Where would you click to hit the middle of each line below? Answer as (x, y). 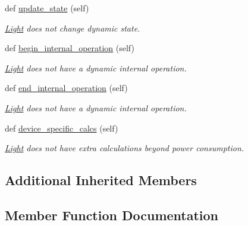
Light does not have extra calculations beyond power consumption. (125, 148)
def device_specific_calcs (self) (62, 128)
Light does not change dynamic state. (73, 28)
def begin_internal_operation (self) (70, 48)
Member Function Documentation (112, 215)
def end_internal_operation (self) (66, 88)
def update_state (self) (47, 8)
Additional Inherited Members (101, 180)
